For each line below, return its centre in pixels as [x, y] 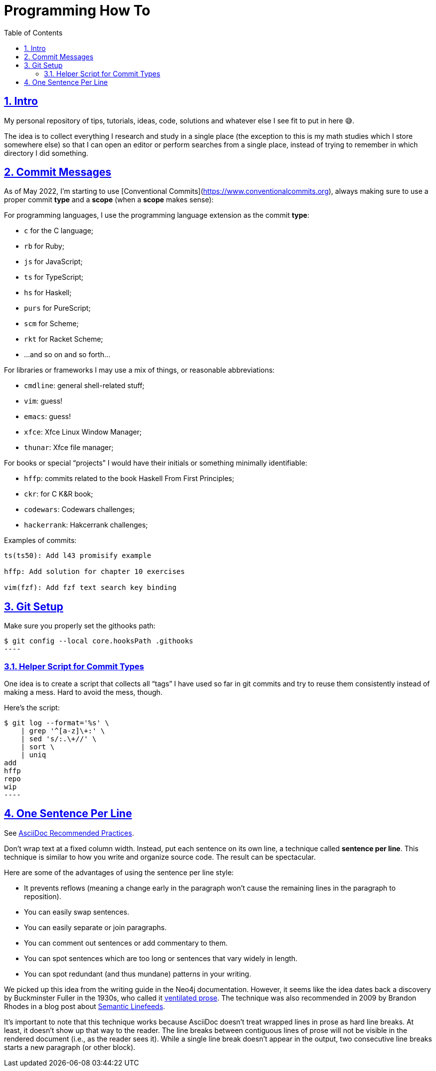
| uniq [33, 755]
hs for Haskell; [48, 293]
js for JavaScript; [53, 262]
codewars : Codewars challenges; [80, 510]
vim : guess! [43, 401]
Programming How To [77, 10]
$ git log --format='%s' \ [57, 723]
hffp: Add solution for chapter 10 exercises [95, 572]
